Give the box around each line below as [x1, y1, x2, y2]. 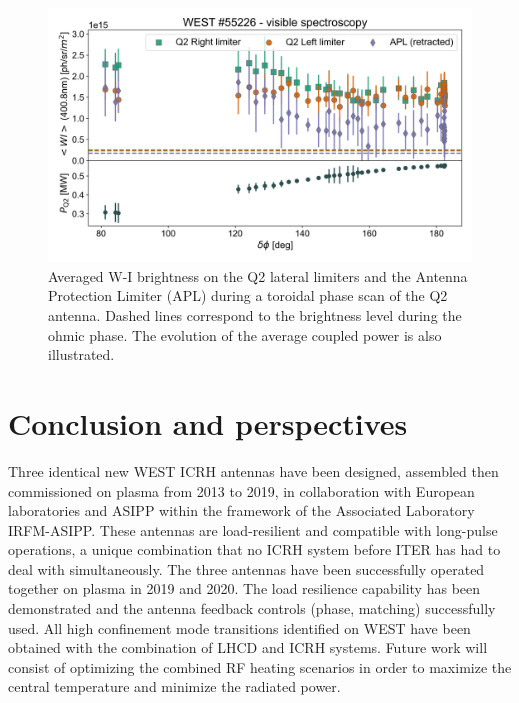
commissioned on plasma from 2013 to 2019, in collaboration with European [8, 480, 475, 501]
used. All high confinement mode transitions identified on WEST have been [8, 617, 471, 638]
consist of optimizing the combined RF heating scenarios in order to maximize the [8, 656, 512, 677]
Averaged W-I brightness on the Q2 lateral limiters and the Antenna [48, 265, 468, 286]
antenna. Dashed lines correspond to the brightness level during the [48, 305, 462, 326]
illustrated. [48, 344, 115, 365]
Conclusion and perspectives [8, 402, 408, 443]
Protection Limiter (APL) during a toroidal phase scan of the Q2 [48, 285, 448, 306]
